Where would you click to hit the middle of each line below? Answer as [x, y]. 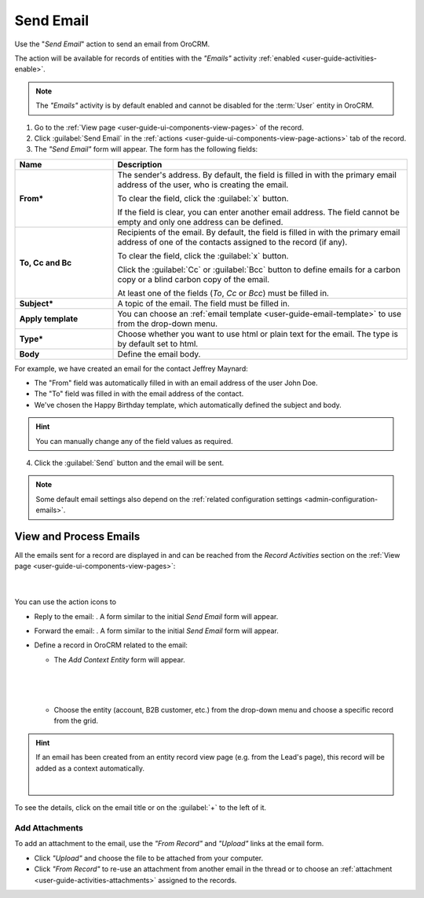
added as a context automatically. [90, 768]
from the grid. [76, 721]
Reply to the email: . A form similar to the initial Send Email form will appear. [156, 616]
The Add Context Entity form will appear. [120, 659]
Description [140, 164]
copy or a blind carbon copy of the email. [194, 279]
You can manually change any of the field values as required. [134, 441]
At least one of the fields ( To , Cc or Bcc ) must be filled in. [223, 293]
